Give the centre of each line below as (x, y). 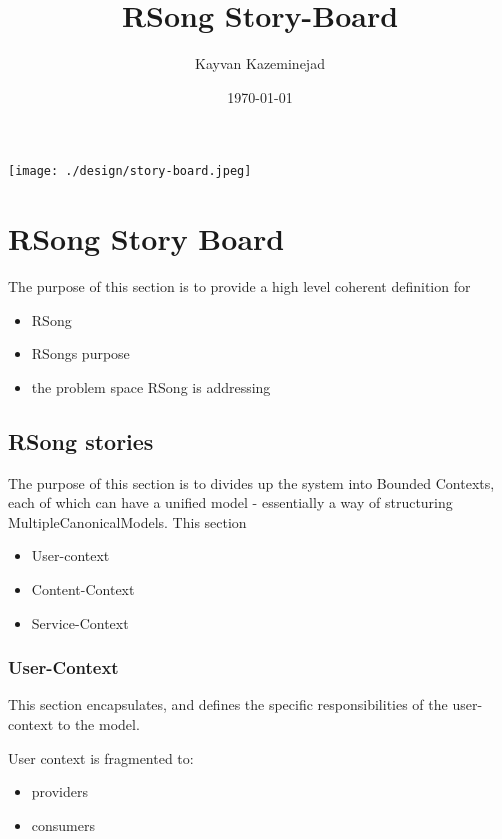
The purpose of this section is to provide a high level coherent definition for (239, 286)
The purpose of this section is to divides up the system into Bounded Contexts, (251, 482)
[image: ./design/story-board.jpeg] (130, 171)
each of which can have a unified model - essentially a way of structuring (230, 502)
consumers (63, 824)
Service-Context (80, 622)
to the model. (98, 724)
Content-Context (83, 589)
